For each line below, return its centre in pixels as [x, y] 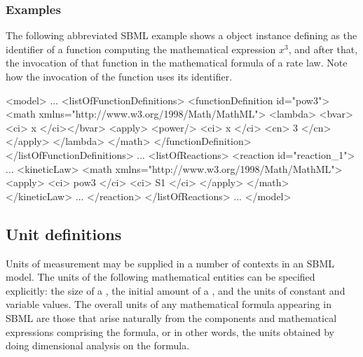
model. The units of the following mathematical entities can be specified [160, 277]
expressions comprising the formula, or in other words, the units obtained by [170, 331]
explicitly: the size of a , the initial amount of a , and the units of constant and [176, 290]
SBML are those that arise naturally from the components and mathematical [171, 317]
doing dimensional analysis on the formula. [98, 345]
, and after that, [323, 49]
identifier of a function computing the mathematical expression [141, 49]
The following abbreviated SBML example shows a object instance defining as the [181, 35]
